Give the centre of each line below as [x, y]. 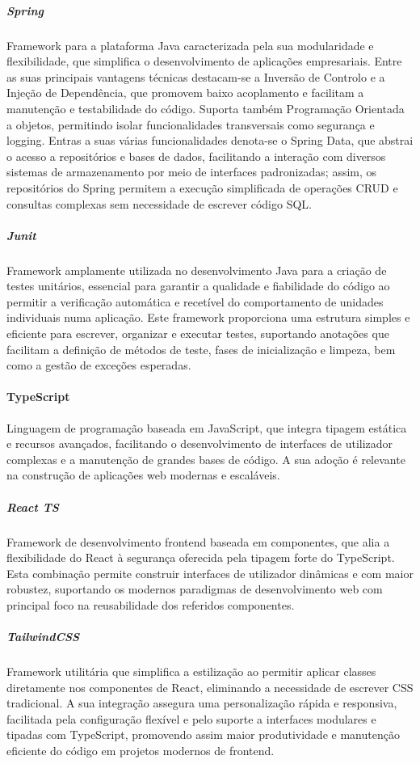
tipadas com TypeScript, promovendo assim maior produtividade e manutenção [203, 734]
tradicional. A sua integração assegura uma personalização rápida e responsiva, [202, 703]
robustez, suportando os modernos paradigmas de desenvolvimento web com [195, 589]
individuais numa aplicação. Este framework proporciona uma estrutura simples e [208, 317]
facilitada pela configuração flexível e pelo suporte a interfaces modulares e [191, 718]
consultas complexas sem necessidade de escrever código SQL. [159, 203]
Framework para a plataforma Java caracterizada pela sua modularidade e [190, 45]
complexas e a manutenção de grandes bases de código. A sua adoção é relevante [206, 459]
